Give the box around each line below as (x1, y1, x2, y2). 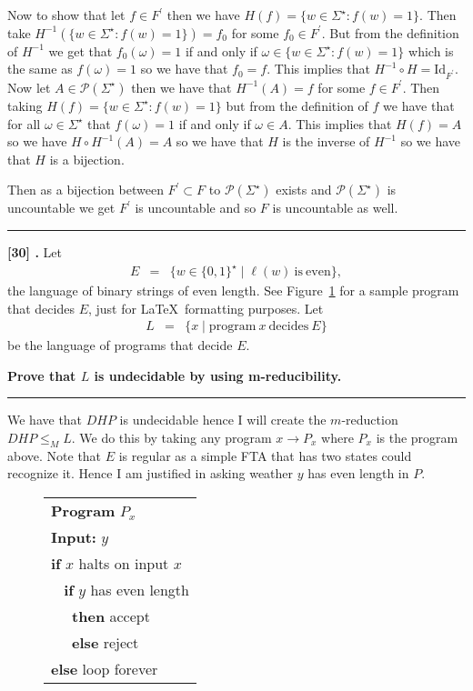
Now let (7, 77, 51, 96)
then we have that (131, 77, 232, 96)
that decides (7, 298, 75, 317)
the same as (7, 59, 73, 78)
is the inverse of (282, 132, 370, 151)
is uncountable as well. (272, 198, 398, 217)
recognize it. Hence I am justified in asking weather (7, 464, 294, 483)
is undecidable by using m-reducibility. (94, 366, 342, 385)
